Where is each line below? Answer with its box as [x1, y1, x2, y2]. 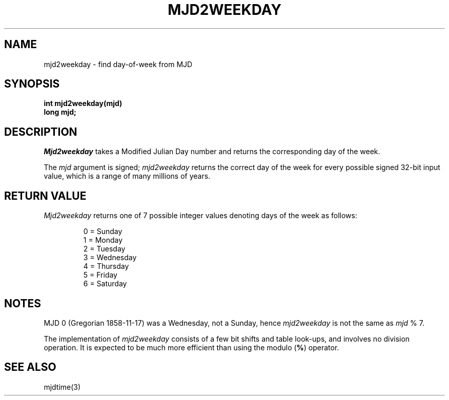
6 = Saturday [83, 279, 127, 288]
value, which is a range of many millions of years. [44, 172, 211, 181]
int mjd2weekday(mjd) [44, 99, 123, 108]
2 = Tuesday [83, 244, 126, 254]
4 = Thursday [83, 262, 129, 271]
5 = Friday [83, 270, 117, 280]
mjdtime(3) [44, 382, 81, 391]
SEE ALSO [4, 361, 56, 374]
